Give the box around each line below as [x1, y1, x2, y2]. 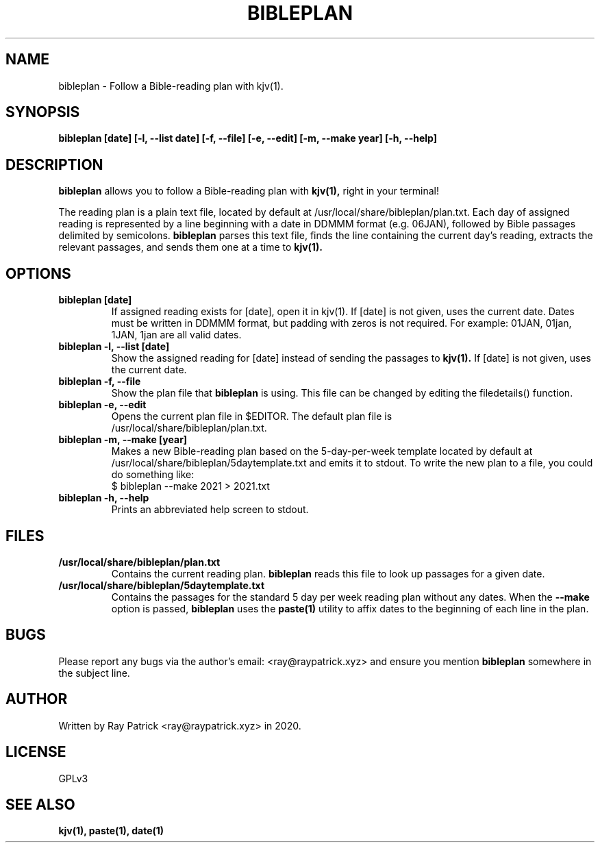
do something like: [111, 469, 195, 481]
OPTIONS [5, 264, 71, 282]
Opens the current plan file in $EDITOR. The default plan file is [111, 410, 392, 423]
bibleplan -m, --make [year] [58, 434, 188, 446]
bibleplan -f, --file [58, 375, 141, 388]
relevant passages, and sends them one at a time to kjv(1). [58, 241, 323, 253]
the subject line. [58, 666, 130, 679]
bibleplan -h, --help [58, 492, 149, 504]
